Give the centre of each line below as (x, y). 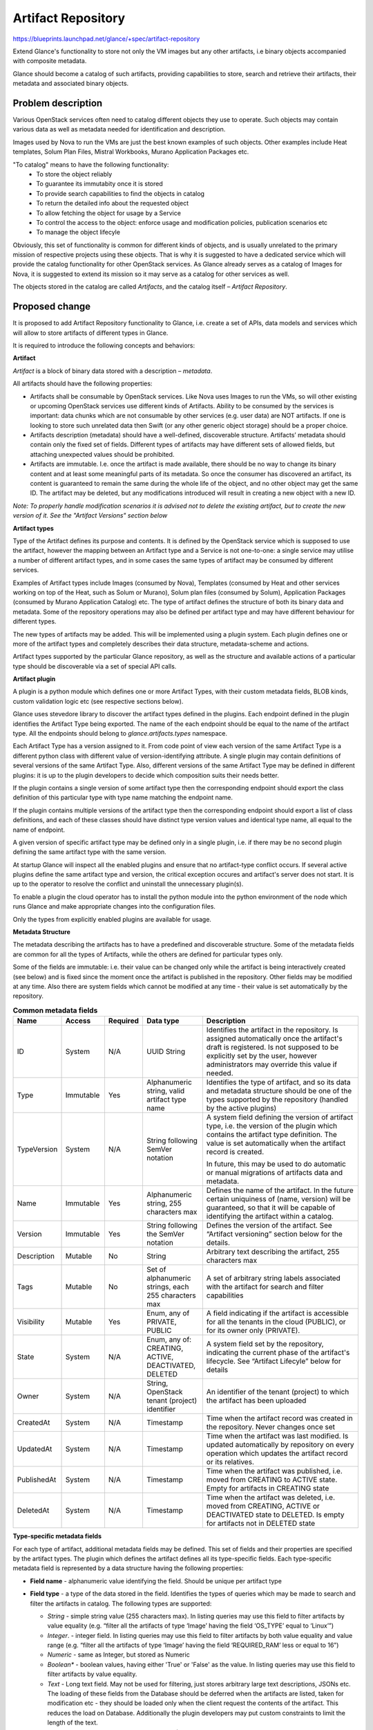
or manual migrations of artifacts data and (275, 1173)
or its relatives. (230, 1462)
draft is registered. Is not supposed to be (272, 1047)
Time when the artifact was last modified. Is (277, 1436)
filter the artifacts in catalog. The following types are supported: (121, 1603)
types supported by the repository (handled (277, 1100)
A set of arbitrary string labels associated (274, 1278)
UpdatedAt (35, 1449)
